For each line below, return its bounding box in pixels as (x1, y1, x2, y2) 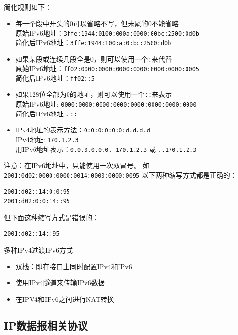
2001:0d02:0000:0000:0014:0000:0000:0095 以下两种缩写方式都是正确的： (4, 170, 237, 180)
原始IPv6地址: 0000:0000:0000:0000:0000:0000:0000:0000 (15, 99, 197, 109)
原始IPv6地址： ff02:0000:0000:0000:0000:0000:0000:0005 (15, 63, 199, 74)
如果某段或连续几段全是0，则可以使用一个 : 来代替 (15, 54, 172, 64)
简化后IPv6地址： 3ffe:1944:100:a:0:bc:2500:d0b (15, 37, 171, 47)
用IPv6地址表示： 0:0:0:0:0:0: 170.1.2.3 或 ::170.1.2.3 (15, 144, 197, 154)
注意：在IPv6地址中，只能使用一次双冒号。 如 (4, 160, 150, 170)
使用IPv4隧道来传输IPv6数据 (15, 278, 105, 288)
